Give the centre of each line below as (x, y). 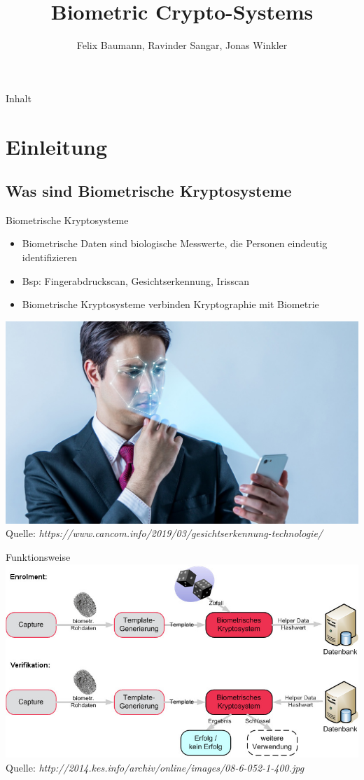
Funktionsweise (38, 556)
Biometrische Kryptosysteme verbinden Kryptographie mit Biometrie (170, 304)
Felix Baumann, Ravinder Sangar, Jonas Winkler (182, 45)
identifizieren (50, 257)
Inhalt (19, 98)
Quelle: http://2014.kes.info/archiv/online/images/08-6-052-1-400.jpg (155, 767)
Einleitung (57, 146)
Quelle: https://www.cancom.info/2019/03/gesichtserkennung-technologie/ (164, 533)
